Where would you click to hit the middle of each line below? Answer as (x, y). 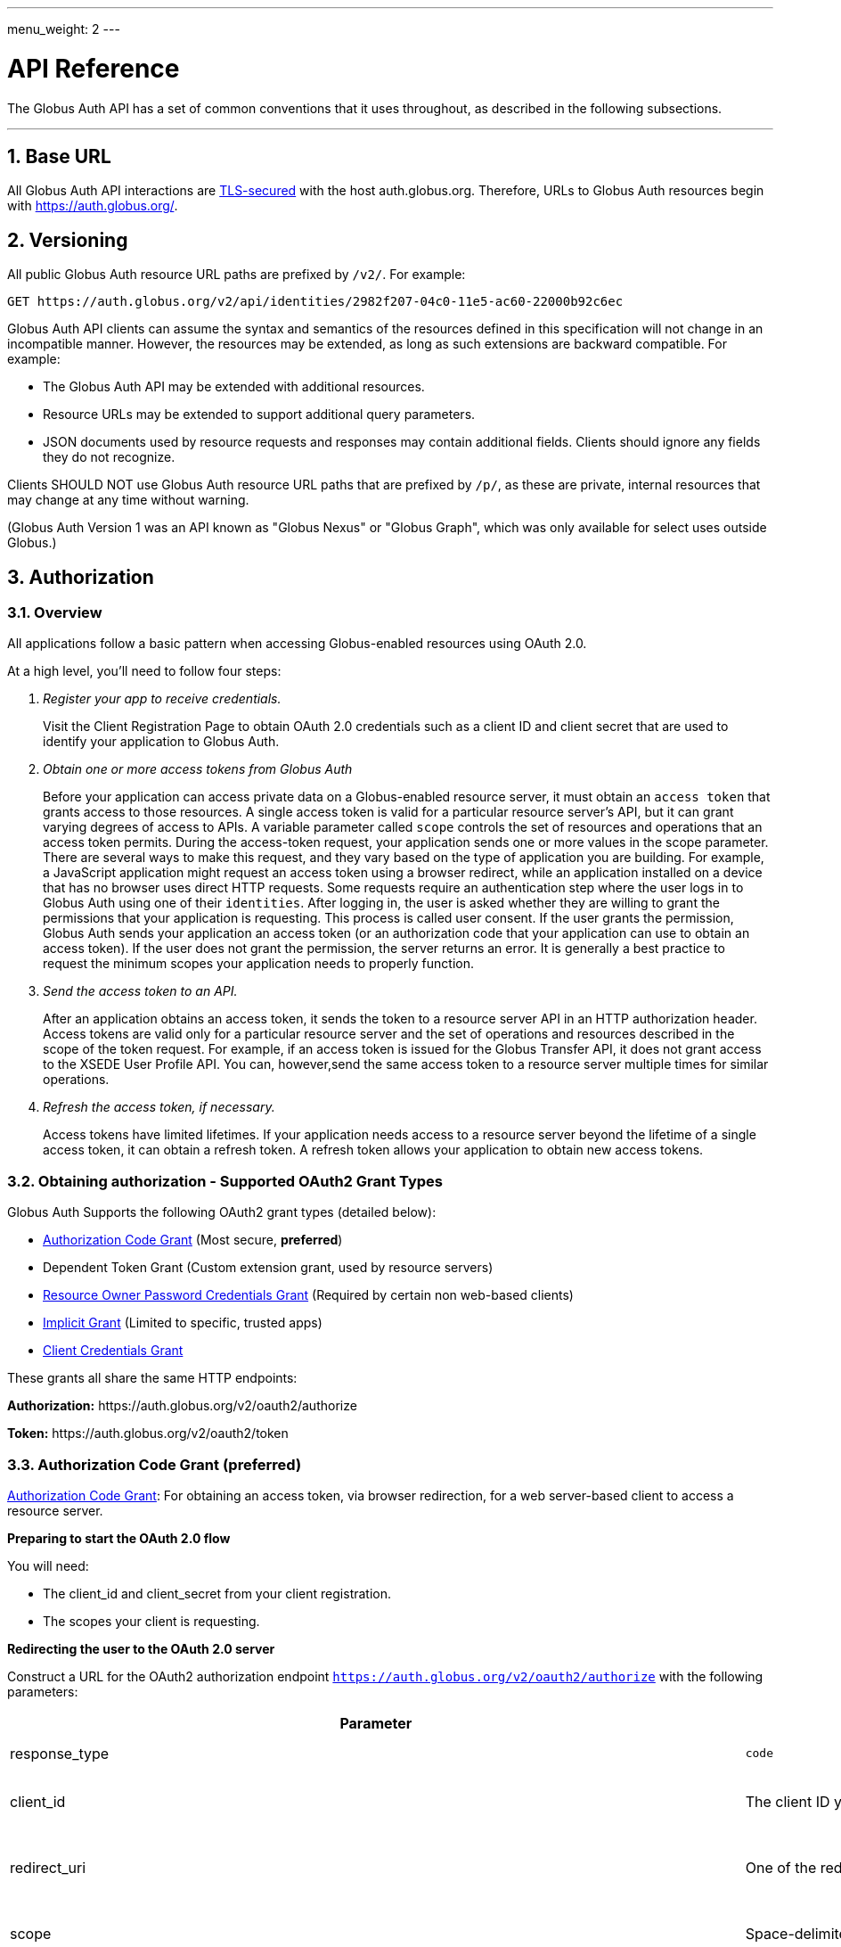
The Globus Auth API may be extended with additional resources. (234, 387)
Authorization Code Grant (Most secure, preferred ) (193, 1240)
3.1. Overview (55, 613)
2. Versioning (68, 240)
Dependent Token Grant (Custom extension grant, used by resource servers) (268, 1268)
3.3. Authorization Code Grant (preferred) (155, 1464)
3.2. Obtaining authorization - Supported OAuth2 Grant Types (225, 1181)
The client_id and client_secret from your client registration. (217, 1593)
